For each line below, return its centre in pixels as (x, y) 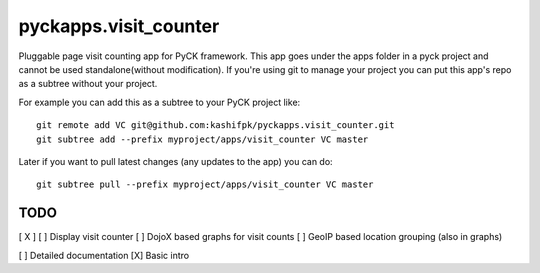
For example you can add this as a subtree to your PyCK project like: (159, 102)
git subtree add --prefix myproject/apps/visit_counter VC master (202, 139)
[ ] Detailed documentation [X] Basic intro (104, 255)
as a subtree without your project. (88, 84)
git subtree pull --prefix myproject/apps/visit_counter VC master (205, 184)
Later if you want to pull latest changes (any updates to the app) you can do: (176, 161)
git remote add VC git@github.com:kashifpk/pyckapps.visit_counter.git (215, 125)
